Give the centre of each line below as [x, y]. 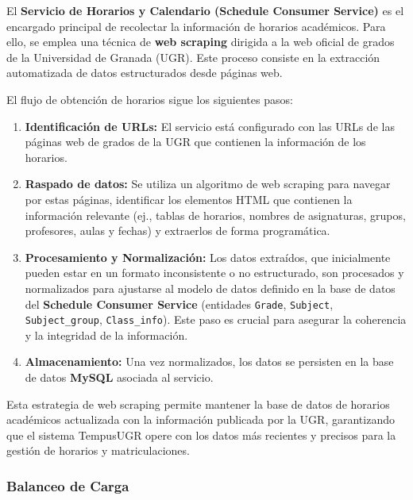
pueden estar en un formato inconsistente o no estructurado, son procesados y [214, 273]
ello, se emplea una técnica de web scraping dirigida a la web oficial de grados [201, 42]
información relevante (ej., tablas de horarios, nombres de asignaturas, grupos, [215, 215]
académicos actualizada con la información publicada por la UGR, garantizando [201, 419]
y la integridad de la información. [106, 335]
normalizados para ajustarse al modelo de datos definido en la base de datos [210, 288]
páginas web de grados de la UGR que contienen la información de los [195, 142]
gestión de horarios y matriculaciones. [98, 450]
